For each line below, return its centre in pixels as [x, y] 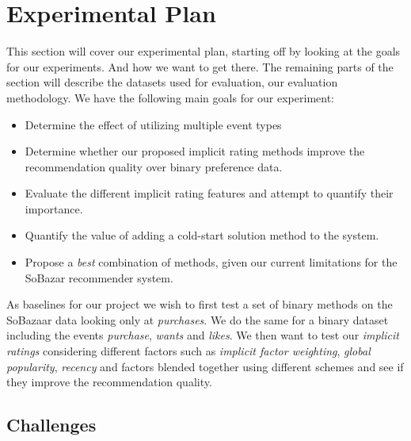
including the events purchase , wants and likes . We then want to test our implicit [203, 335]
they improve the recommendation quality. [109, 382]
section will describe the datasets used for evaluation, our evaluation [172, 82]
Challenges [51, 425]
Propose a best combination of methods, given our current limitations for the [211, 262]
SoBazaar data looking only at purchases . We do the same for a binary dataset [198, 319]
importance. [54, 208]
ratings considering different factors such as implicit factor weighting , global [188, 351]
